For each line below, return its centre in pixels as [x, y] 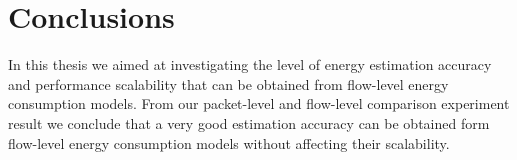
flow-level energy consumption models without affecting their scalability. [229, 142]
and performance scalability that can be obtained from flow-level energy [228, 83]
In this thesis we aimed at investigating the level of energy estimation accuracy [250, 64]
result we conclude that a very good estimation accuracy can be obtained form [249, 122]
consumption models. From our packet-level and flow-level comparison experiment [259, 103]
